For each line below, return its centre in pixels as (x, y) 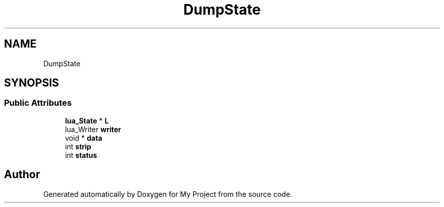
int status (81, 155)
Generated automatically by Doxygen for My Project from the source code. (168, 194)
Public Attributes (38, 103)
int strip (78, 146)
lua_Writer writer (93, 129)
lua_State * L (87, 120)
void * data (84, 138)
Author (22, 175)
